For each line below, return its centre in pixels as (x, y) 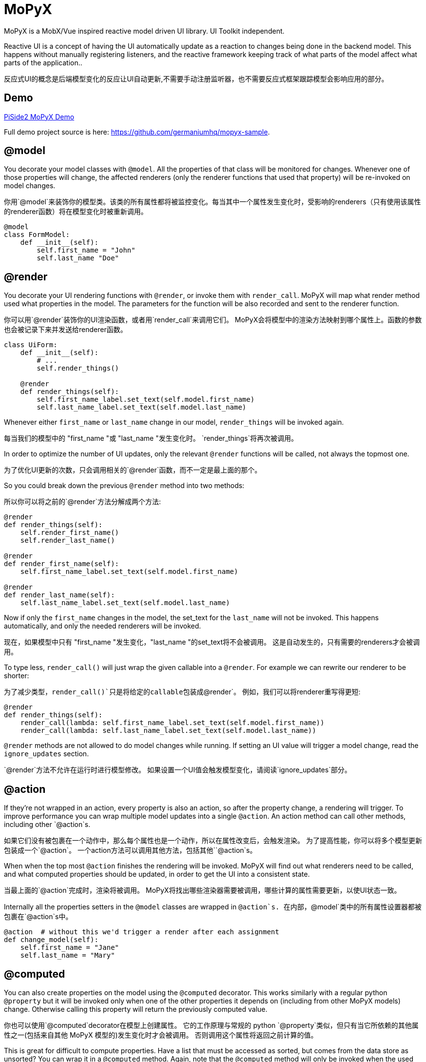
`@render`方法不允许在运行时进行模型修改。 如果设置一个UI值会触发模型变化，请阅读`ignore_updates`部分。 (178, 770)
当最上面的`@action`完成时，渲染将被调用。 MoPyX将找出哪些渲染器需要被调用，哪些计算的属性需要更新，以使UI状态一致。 (203, 890)
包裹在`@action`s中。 (38, 917)
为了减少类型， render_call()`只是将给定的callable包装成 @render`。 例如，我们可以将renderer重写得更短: (182, 692)
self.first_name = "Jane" (70, 948)
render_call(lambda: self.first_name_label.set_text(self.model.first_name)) (172, 723)
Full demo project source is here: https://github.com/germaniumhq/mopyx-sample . (137, 132)
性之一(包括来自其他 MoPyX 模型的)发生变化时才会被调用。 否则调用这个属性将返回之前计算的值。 (161, 1035)
